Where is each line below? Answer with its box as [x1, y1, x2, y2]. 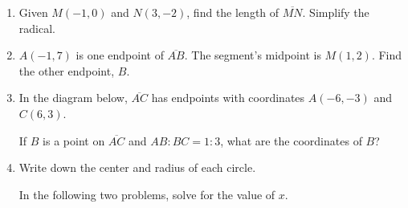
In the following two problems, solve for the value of [18, 186, 275, 202]
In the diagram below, [18, 89, 128, 106]
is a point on [43, 132, 105, 149]
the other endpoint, [18, 62, 115, 79]
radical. [18, 19, 55, 36]
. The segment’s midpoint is [184, 47, 321, 63]
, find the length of [186, 4, 279, 20]
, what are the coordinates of [220, 132, 362, 149]
